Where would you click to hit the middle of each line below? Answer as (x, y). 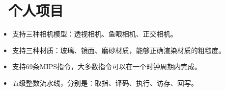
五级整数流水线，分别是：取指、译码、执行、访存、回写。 (105, 82)
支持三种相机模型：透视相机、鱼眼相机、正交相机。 (95, 34)
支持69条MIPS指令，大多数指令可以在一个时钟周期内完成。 (107, 66)
